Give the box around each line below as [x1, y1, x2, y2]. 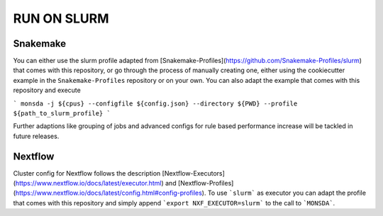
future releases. [13, 132, 60, 140]
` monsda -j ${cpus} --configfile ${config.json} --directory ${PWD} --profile [13, 99, 298, 108]
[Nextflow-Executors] [162, 169, 225, 177]
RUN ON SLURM [13, 11, 109, 26]
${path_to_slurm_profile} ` [13, 110, 111, 118]
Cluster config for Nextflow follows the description [13, 169, 161, 177]
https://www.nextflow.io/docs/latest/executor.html [15, 179, 162, 188]
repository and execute [13, 86, 81, 95]
